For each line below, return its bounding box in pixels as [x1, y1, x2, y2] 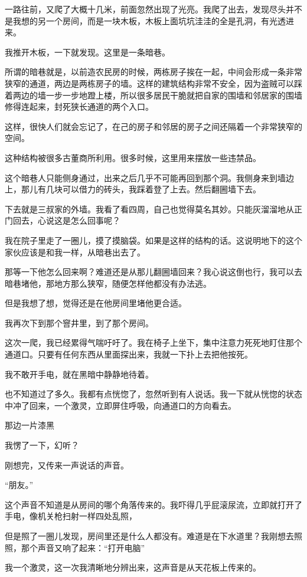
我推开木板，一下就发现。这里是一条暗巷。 [5, 45, 170, 58]
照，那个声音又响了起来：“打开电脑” [5, 541, 145, 553]
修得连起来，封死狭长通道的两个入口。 [5, 100, 153, 113]
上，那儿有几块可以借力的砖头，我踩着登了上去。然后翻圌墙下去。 [5, 183, 261, 195]
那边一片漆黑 [5, 419, 54, 431]
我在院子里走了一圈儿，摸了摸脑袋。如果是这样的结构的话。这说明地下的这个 [5, 234, 302, 246]
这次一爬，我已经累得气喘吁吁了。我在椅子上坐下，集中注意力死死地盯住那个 [5, 336, 302, 349]
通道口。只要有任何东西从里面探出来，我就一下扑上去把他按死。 [5, 348, 253, 360]
